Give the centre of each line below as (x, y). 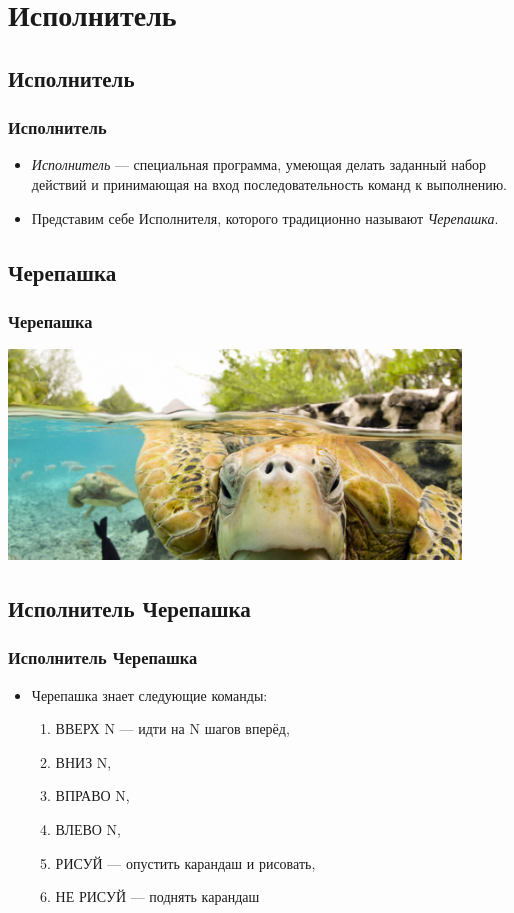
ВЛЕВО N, (88, 828)
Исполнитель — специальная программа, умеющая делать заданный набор (259, 164)
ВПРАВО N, (92, 795)
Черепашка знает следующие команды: (149, 694)
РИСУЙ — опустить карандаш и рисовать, (185, 862)
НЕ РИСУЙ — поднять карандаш (157, 896)
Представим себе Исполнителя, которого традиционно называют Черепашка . (265, 217)
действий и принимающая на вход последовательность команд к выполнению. (269, 183)
